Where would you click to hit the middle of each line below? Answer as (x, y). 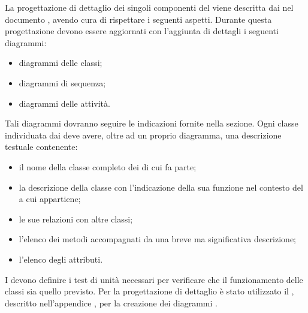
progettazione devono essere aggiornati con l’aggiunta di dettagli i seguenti (142, 31)
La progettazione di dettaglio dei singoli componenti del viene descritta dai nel (149, 7)
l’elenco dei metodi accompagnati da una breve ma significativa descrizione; (158, 239)
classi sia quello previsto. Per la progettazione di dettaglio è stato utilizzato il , (150, 291)
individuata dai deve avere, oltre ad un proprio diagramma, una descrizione (143, 135)
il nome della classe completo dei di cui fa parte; (108, 166)
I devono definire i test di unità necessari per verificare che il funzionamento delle (154, 279)
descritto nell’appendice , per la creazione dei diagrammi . (111, 303)
